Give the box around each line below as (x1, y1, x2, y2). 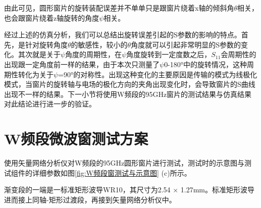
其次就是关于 (18, 49, 61, 60)
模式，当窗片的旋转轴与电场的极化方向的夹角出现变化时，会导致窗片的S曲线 (4, 79, 255, 89)
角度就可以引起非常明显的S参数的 (131, 39, 241, 49)
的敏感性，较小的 (71, 39, 128, 49)
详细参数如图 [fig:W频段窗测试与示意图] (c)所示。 (32, 167, 191, 178)
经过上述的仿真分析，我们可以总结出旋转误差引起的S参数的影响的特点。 (4, 29, 241, 40)
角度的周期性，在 (65, 49, 122, 60)
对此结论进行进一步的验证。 (4, 98, 96, 109)
